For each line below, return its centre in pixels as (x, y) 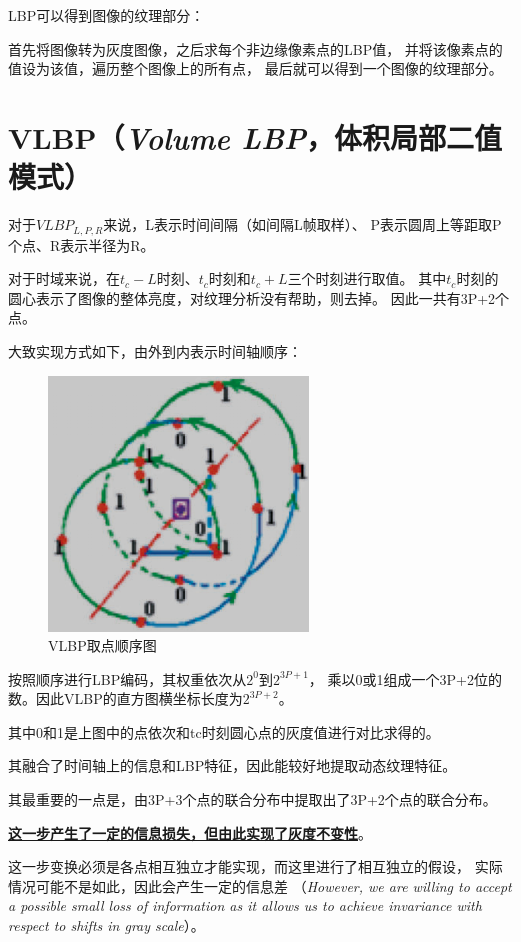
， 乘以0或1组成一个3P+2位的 (405, 678)
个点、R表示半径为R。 (81, 244)
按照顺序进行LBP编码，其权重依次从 (127, 678)
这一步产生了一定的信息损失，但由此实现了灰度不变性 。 (190, 832)
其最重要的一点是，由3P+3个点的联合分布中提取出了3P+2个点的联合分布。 (252, 799)
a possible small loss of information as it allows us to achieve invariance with (245, 905)
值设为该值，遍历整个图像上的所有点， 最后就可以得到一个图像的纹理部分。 (255, 68)
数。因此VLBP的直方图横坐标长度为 (125, 698)
